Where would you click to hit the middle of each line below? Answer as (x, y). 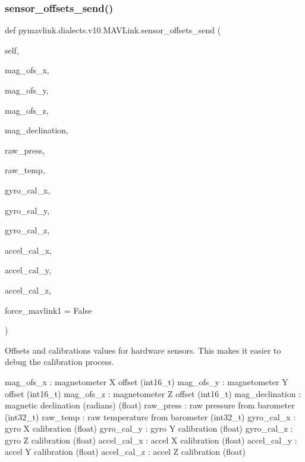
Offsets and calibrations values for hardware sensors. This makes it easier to (143, 350)
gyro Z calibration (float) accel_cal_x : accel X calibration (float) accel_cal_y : (151, 440)
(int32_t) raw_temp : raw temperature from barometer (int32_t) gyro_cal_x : (150, 416)
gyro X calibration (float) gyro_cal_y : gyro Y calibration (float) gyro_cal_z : (149, 428)
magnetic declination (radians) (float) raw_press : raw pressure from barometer (150, 405)
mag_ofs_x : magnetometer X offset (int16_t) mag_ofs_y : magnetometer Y (147, 381)
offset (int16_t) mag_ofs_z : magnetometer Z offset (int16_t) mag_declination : (153, 393)
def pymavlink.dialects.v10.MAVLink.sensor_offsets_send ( (113, 30)
